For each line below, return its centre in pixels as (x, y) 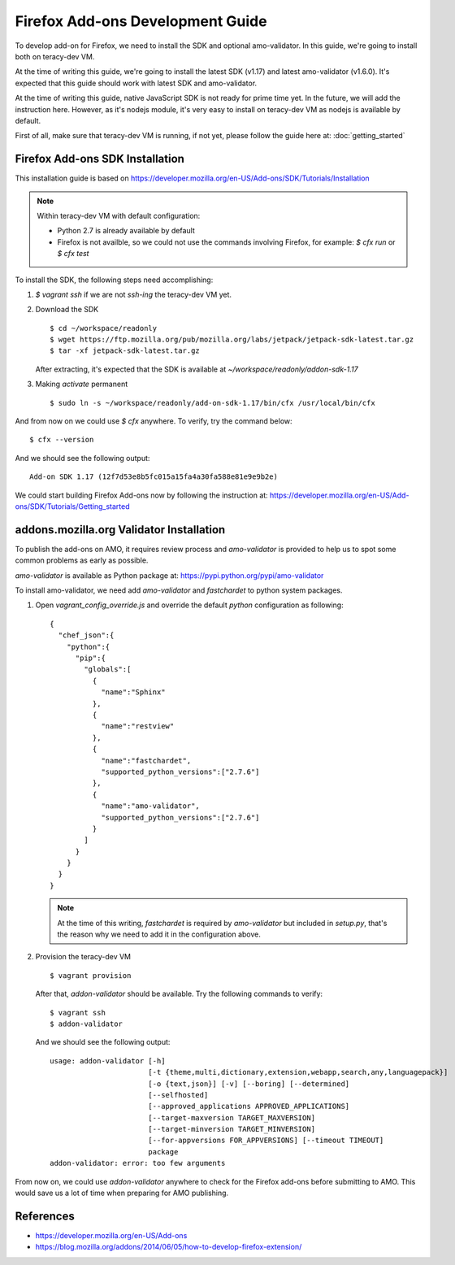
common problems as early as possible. (82, 560)
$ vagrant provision (91, 975)
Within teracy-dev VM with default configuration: (119, 215)
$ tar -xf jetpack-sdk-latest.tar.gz (125, 351)
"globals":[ (108, 669)
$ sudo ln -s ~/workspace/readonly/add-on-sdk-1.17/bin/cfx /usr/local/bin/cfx (212, 403)
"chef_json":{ (86, 635)
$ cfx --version (62, 440)
